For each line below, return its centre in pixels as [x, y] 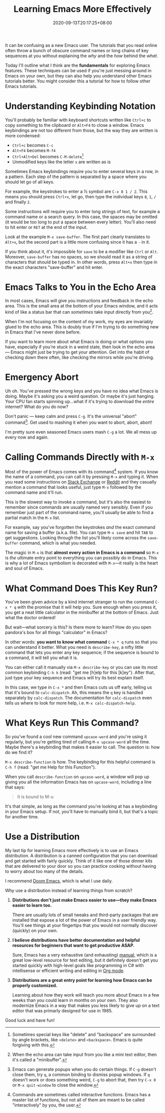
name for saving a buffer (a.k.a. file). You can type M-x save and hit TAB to [79, 533]
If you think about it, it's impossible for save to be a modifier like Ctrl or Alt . [82, 251]
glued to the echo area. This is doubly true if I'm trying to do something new [82, 327]
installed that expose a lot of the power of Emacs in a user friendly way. [84, 920]
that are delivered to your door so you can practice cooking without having [81, 866]
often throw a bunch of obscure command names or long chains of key [77, 50]
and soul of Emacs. [25, 568]
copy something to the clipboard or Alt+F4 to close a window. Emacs [74, 125]
